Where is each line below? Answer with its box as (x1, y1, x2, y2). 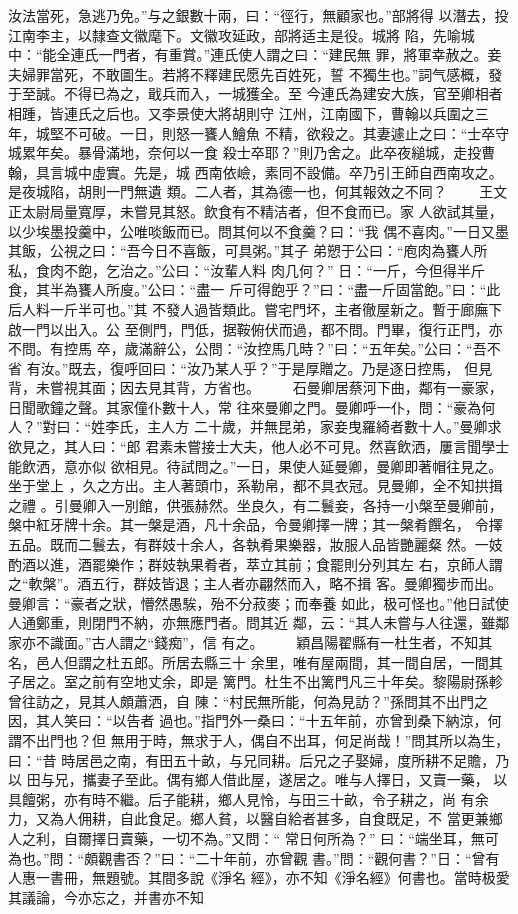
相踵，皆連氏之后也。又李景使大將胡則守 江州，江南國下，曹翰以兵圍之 (8, 102, 475, 123)
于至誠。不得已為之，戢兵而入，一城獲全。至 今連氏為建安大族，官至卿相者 (8, 83, 503, 104)
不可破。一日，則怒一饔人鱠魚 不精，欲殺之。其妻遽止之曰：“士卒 (63, 122, 496, 143)
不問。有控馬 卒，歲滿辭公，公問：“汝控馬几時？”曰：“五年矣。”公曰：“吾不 (8, 338, 501, 359)
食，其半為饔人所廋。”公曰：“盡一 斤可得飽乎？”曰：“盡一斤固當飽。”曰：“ (8, 279, 487, 300)
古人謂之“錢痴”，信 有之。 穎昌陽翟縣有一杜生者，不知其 (91, 632, 493, 652)
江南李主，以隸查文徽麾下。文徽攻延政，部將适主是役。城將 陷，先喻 (8, 24, 461, 45)
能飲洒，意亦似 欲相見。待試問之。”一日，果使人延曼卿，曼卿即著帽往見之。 (8, 455, 503, 476)
